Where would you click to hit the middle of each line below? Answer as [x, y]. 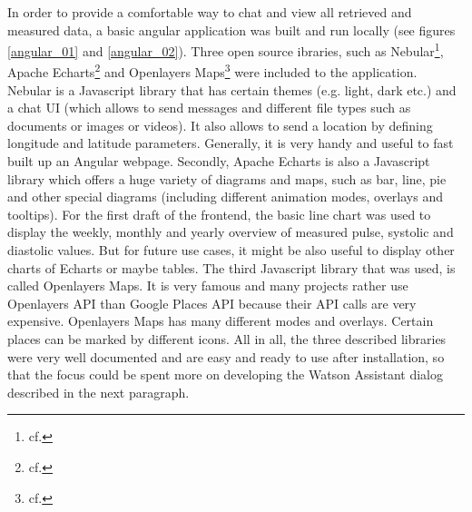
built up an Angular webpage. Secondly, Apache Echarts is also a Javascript [219, 161]
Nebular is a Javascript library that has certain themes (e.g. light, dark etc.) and [232, 89]
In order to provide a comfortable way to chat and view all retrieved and [210, 12]
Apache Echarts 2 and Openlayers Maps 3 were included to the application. [212, 71]
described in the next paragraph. [98, 392]
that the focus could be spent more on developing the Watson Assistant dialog [226, 374]
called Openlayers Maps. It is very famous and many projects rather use [208, 286]
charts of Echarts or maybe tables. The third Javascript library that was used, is [231, 267]
